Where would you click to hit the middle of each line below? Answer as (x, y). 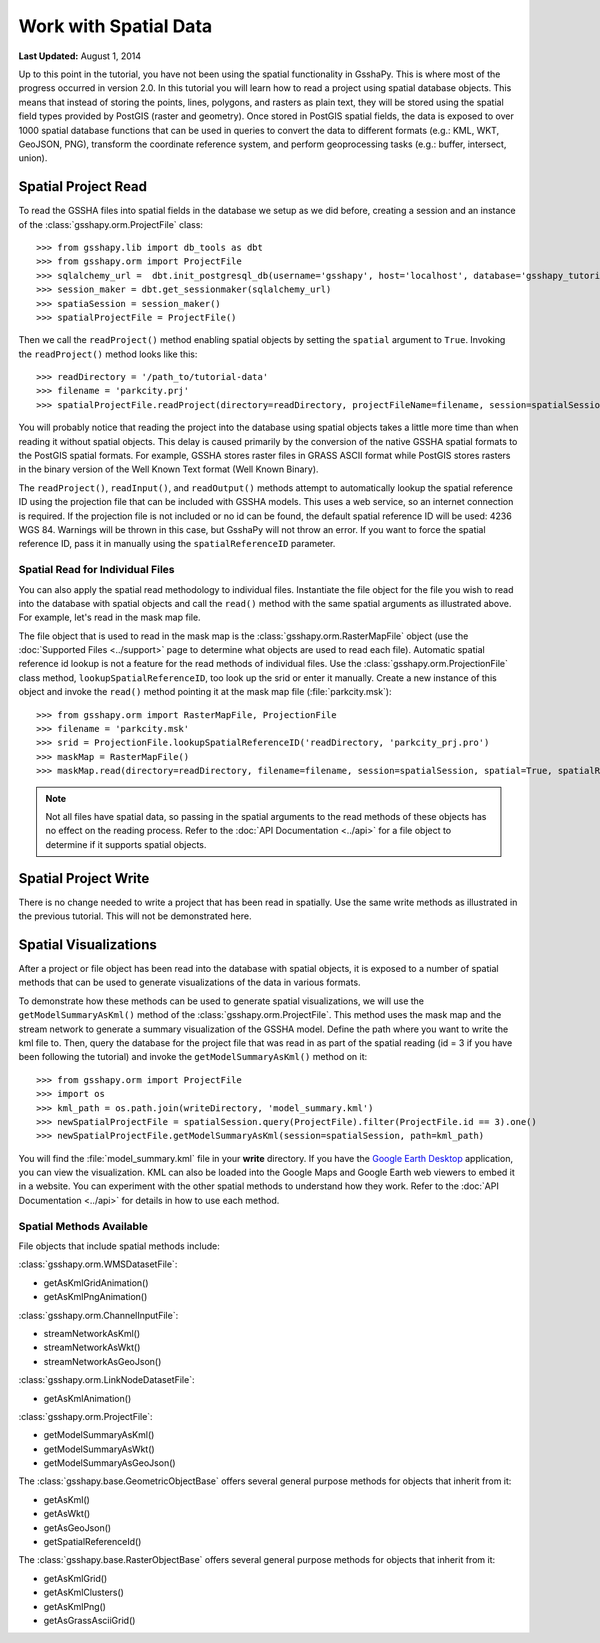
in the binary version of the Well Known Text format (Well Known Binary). (168, 469)
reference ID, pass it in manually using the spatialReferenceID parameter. (177, 544)
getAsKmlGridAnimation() (96, 1282)
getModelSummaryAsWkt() (99, 1449)
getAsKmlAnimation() (87, 1398)
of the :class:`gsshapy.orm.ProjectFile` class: (111, 224)
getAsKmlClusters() (84, 1592)
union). (33, 158)
